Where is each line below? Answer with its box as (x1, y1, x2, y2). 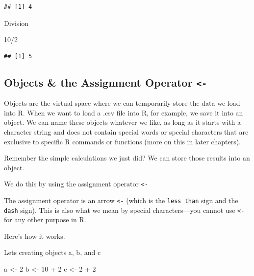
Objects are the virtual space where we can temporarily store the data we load (4, 98, 240, 108)
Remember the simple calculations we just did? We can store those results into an (4, 153, 250, 163)
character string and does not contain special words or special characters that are (4, 126, 249, 137)
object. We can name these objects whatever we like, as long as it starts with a (4, 117, 241, 127)
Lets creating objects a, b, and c (4, 247, 101, 257)
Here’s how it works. (4, 230, 65, 241)
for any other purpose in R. (4, 214, 86, 225)
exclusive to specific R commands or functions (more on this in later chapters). (4, 136, 241, 146)
